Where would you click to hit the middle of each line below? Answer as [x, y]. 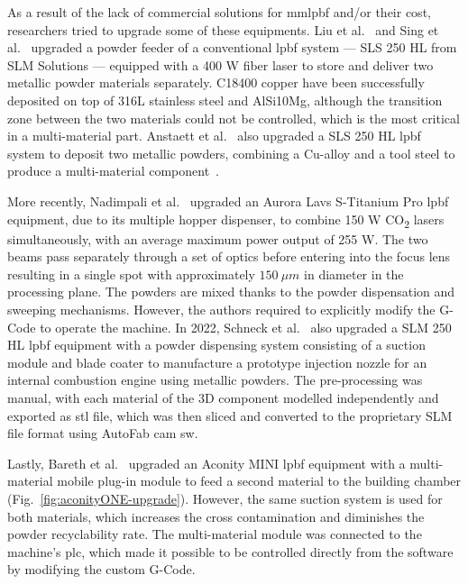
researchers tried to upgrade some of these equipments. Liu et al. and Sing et [223, 29]
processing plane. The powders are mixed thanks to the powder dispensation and [231, 292]
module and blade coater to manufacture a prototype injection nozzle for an [217, 362]
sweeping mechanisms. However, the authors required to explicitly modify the [221, 310]
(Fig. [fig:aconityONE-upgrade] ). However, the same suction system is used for [225, 498]
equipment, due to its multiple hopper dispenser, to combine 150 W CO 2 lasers [226, 220]
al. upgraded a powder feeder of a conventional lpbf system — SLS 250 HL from [232, 47]
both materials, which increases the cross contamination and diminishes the [216, 516]
